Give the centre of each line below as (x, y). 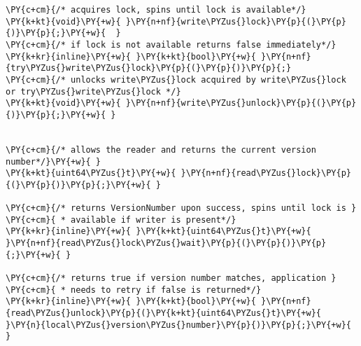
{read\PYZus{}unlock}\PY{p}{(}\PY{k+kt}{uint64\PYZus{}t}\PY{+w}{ (164, 313)
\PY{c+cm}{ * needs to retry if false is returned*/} (134, 290)
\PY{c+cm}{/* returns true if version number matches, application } (171, 278)
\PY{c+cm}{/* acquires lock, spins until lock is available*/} (156, 10)
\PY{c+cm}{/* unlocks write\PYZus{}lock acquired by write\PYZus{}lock (176, 79)
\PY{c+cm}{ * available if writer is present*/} (121, 220)
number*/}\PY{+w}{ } (54, 161)
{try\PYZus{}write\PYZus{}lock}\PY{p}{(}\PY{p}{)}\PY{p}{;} (149, 68)
